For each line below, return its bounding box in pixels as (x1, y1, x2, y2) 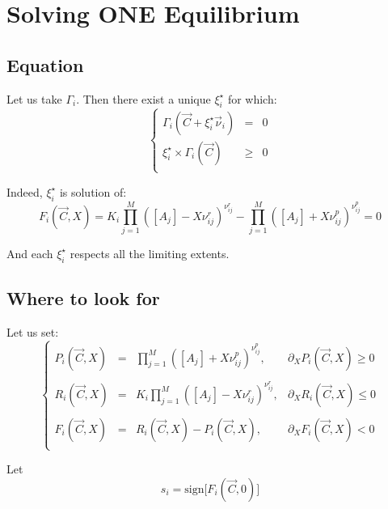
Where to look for (6, 286, 160, 311)
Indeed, (6, 183, 43, 200)
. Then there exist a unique (76, 90, 211, 107)
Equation (6, 52, 84, 77)
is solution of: (59, 183, 127, 200)
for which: (227, 90, 277, 107)
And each (6, 244, 53, 261)
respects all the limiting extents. (70, 244, 230, 261)
